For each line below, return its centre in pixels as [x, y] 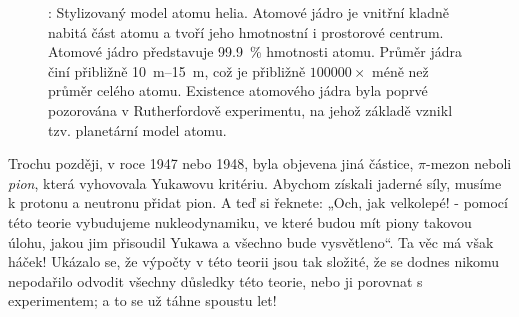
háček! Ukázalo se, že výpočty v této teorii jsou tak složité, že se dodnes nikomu [254, 261]
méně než [400, 70]
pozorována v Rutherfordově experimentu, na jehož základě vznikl [250, 109]
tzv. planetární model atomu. [137, 129]
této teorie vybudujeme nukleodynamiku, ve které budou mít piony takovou [240, 221]
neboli [493, 163]
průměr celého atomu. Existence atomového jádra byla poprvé [238, 90]
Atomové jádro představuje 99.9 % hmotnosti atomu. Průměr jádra [255, 51]
